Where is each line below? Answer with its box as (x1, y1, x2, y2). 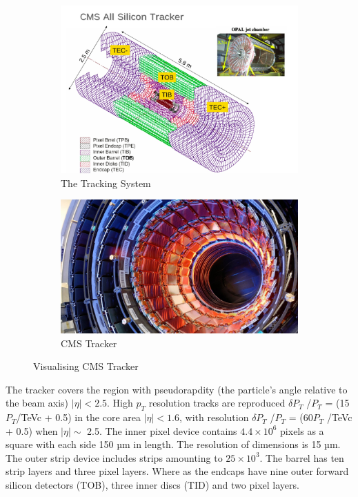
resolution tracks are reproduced (148, 396, 286, 410)
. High (107, 396, 133, 410)
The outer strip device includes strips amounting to (6, 450, 223, 465)
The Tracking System (61, 175, 151, 190)
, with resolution (179, 410, 249, 425)
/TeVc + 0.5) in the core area (16, 410, 141, 425)
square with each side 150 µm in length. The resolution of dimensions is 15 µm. (6, 437, 341, 451)
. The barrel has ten (259, 450, 344, 465)
